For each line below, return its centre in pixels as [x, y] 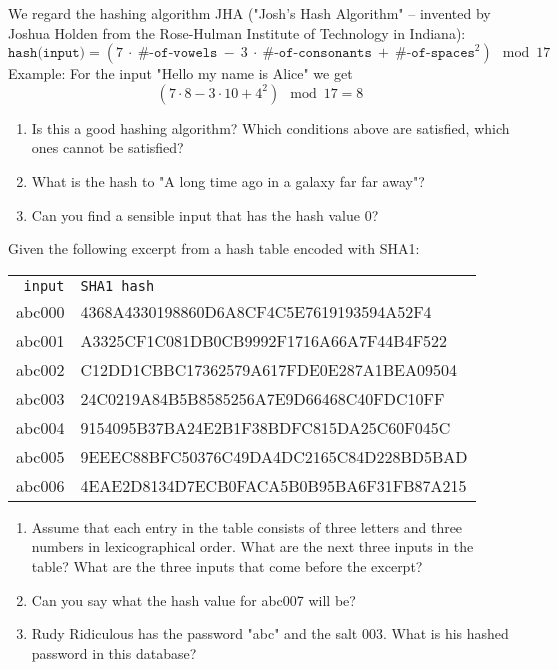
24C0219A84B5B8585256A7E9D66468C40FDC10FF [262, 398]
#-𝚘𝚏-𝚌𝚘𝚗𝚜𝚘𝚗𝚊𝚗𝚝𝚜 [317, 53]
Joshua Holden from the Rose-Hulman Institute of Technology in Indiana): [237, 32]
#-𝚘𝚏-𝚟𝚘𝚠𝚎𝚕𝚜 [177, 53]
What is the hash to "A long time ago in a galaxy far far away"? [228, 180]
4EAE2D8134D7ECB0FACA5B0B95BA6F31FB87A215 [273, 485]
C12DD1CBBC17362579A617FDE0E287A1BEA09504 [268, 369]
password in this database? [114, 652]
